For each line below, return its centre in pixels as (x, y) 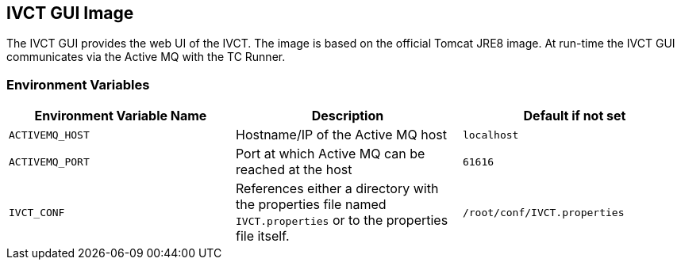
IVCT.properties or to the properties (342, 220)
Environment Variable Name (121, 116)
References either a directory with (337, 189)
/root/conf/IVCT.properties (543, 212)
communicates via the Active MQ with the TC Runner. (146, 57)
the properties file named (311, 205)
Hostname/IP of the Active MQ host (341, 135)
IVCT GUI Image (70, 13)
